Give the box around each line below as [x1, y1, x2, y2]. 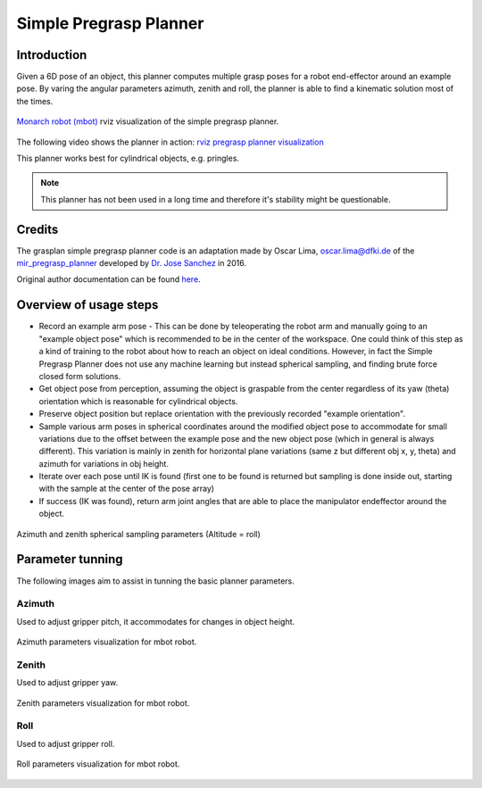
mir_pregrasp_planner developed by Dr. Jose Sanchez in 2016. [16, 258, 247, 269]
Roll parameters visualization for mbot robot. [16, 759, 180, 769]
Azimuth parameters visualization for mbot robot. [16, 636, 197, 647]
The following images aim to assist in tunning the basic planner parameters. [16, 576, 295, 586]
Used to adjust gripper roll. [16, 738, 115, 749]
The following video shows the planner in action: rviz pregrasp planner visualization [16, 137, 325, 147]
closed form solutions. [38, 370, 121, 381]
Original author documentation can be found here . [16, 274, 201, 285]
